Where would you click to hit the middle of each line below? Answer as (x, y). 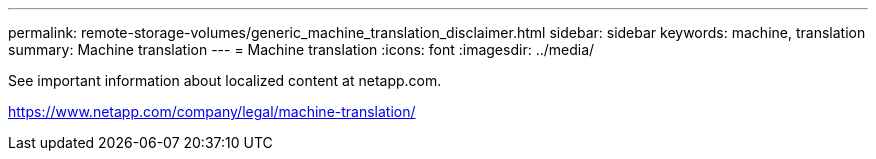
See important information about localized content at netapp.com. (225, 80)
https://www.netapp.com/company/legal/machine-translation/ (212, 111)
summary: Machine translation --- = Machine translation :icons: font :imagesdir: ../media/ (301, 49)
